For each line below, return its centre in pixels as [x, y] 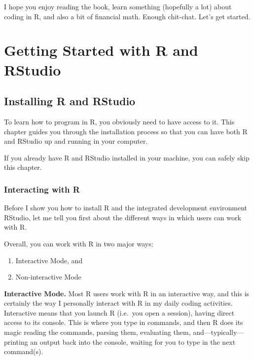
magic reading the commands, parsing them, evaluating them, [97, 332]
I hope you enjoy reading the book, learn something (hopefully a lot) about [118, 6]
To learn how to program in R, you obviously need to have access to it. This [119, 121]
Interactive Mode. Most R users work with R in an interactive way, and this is [127, 293]
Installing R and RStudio [70, 101]
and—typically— [218, 332]
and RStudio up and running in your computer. [76, 141]
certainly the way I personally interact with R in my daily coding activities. [118, 303]
